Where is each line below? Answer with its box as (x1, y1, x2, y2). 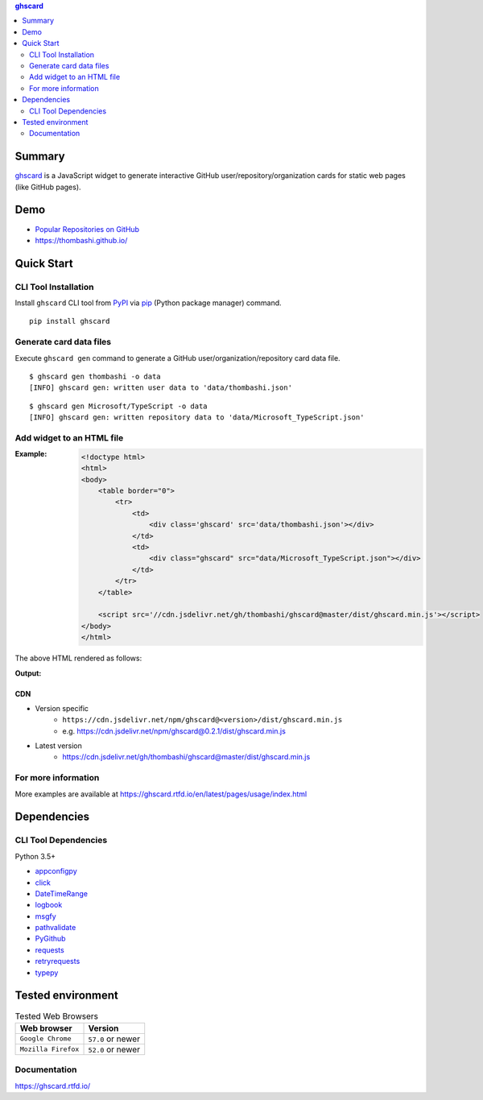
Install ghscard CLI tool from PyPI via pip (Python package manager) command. (14, 298, 282, 308)
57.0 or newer (88, 1033, 141, 1044)
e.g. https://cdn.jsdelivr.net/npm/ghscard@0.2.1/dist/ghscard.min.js (62, 726, 286, 736)
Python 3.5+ (14, 851, 56, 861)
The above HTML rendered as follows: (14, 653, 142, 664)
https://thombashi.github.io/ (35, 235, 128, 245)
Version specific (35, 703, 89, 713)
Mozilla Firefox (19, 1045, 80, 1054)
